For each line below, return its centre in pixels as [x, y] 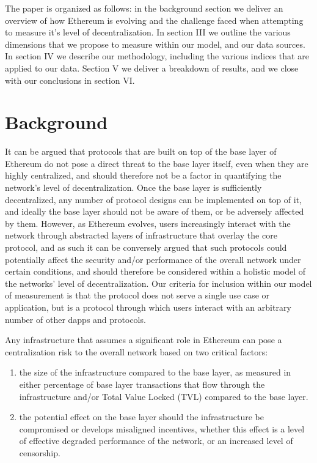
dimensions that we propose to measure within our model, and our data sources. [155, 44]
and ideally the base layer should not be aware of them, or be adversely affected [155, 211]
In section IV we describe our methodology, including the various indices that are [157, 56]
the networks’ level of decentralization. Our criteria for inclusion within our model [158, 283]
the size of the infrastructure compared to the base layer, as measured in [155, 372]
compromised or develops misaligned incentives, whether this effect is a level [162, 428]
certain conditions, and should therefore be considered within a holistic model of [155, 271]
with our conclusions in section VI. [70, 80]
